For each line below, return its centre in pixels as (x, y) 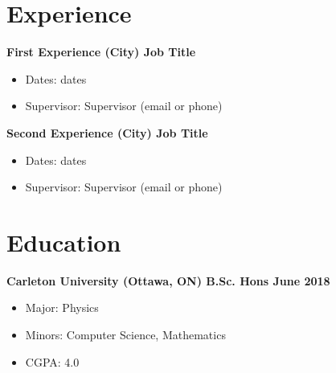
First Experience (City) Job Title (101, 52)
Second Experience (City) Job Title (107, 132)
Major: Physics (62, 307)
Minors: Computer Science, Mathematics (125, 334)
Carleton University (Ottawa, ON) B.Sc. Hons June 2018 (168, 280)
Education (64, 242)
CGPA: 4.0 (52, 361)
